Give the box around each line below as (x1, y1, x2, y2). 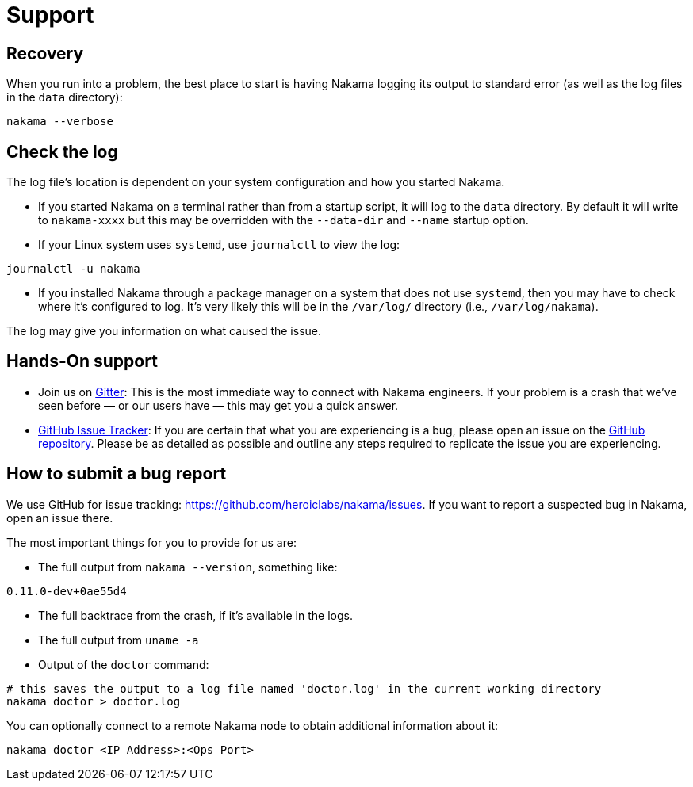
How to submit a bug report (6, 464, 227, 484)
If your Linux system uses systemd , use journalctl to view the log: (38, 238, 400, 252)
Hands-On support (6, 351, 158, 372)
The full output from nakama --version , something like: (38, 560, 338, 574)
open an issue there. (6, 510, 113, 525)
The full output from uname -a (38, 632, 199, 647)
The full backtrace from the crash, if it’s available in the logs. (38, 608, 353, 622)
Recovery (6, 43, 84, 63)
